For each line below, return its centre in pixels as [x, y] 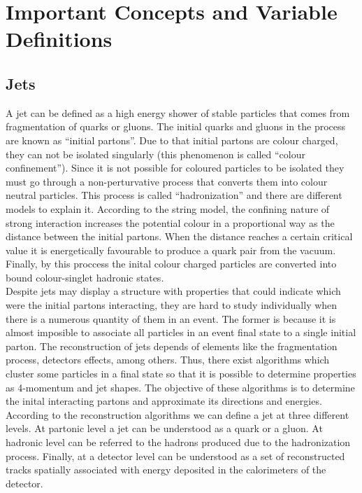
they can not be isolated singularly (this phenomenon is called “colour [155, 154]
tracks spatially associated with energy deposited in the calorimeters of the [166, 470]
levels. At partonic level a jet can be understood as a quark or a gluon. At [164, 428]
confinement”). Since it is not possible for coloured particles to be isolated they [175, 168]
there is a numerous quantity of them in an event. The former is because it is [171, 318]
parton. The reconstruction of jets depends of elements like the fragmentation [172, 346]
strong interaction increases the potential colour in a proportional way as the [170, 222]
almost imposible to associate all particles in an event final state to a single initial [181, 332]
